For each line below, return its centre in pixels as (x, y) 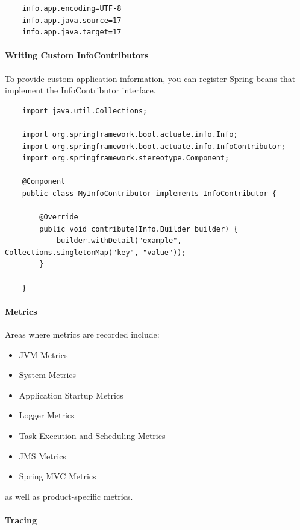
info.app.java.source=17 (72, 20)
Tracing (21, 520)
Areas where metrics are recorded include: (82, 334)
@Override (59, 217)
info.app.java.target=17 (72, 32)
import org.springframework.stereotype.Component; (126, 158)
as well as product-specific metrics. (69, 496)
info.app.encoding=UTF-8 (72, 8)
